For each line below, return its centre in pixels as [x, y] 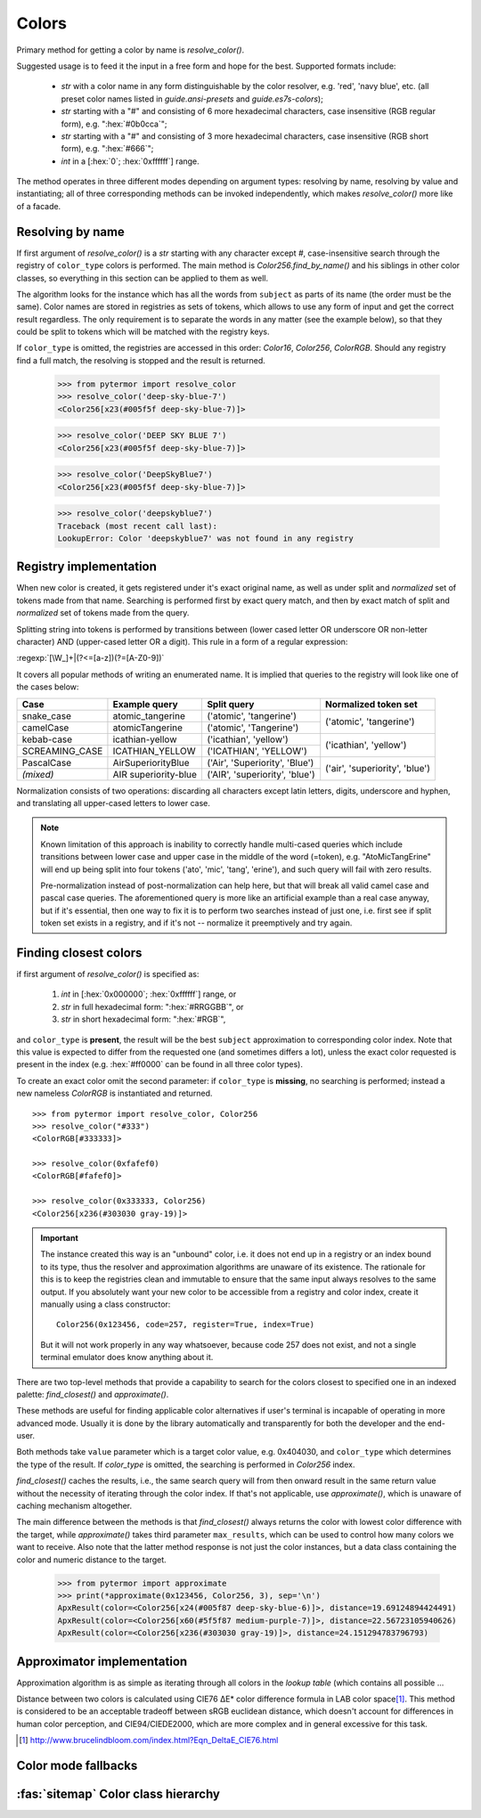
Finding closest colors [79, 953]
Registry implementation [87, 567]
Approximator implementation [102, 1661]
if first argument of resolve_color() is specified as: [108, 974]
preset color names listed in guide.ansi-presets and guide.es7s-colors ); [192, 99]
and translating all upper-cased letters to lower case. [114, 803]
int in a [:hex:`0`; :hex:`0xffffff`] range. [130, 161]
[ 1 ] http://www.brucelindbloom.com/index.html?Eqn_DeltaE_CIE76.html [149, 1741]
